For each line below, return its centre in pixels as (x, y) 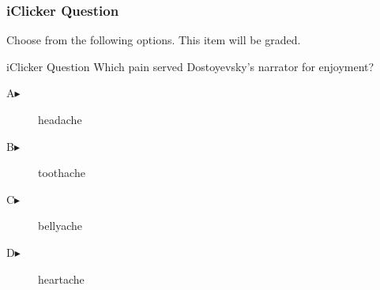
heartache (61, 279)
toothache (62, 173)
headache (60, 119)
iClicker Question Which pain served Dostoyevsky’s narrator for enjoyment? (190, 66)
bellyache (60, 226)
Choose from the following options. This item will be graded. (154, 40)
